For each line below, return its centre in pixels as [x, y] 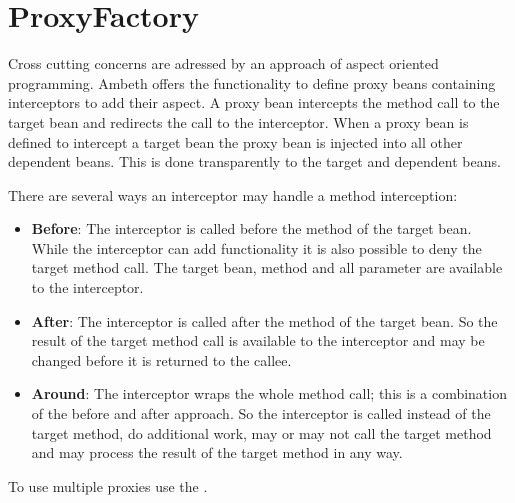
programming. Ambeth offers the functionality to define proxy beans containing [252, 82]
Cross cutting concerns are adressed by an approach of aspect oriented [223, 63]
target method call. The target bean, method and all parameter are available [267, 267]
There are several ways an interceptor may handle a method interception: [233, 194]
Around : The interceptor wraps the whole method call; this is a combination [269, 393]
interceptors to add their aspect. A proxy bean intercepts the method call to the [254, 102]
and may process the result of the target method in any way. [217, 452]
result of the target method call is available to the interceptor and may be [258, 340]
